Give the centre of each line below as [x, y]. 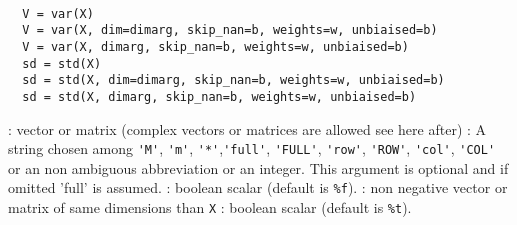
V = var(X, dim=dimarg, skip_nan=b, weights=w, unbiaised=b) [230, 30]
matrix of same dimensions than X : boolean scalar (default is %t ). [210, 207]
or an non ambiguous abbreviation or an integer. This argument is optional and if [258, 167]
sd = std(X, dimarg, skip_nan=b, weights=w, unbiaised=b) [219, 96]
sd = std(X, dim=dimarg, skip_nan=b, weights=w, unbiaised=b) [233, 80]
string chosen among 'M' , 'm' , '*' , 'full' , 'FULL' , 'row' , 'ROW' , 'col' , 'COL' [252, 148]
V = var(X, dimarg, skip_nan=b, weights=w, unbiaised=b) [215, 46]
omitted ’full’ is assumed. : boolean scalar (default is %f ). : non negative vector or [258, 187]
